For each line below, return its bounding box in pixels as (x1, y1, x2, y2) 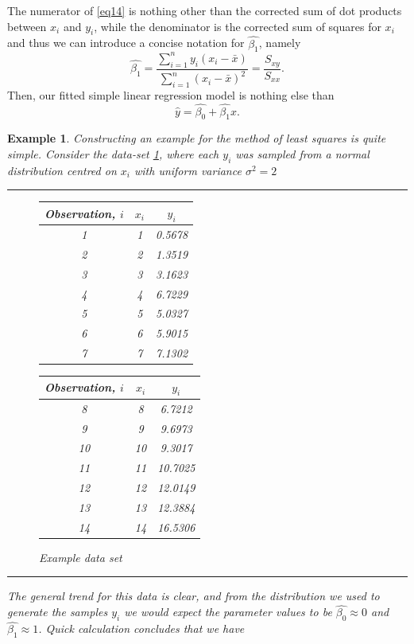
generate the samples (7, 603, 108, 620)
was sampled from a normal (235, 146, 370, 162)
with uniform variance (133, 162, 242, 178)
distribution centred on (7, 162, 117, 178)
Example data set (39, 548, 122, 565)
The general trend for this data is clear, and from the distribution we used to (7, 587, 380, 604)
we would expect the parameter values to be (124, 603, 332, 620)
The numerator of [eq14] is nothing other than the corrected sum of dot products (7, 2, 402, 18)
